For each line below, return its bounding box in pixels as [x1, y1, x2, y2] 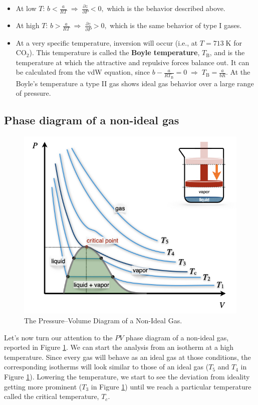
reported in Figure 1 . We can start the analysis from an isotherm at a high [4, 342, 234, 352]
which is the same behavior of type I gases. [110, 20, 242, 31]
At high [16, 20, 40, 31]
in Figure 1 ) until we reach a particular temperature [91, 381, 251, 391]
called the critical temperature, [4, 391, 99, 401]
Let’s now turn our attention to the [4, 332, 113, 342]
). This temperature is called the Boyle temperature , [29, 47, 200, 58]
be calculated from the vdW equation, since [16, 67, 150, 77]
